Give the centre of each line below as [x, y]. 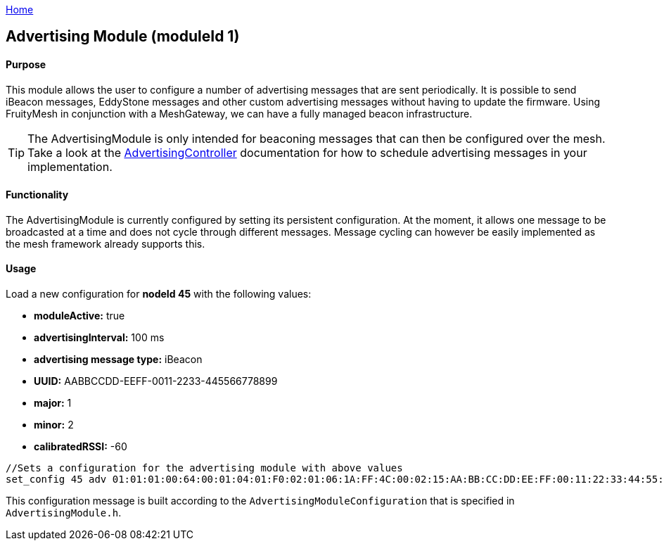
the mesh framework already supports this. [106, 243]
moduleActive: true [79, 316]
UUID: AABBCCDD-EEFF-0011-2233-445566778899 [156, 381]
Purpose [26, 65]
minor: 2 [54, 425]
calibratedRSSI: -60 [81, 447]
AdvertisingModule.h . [64, 513]
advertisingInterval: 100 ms [99, 338]
